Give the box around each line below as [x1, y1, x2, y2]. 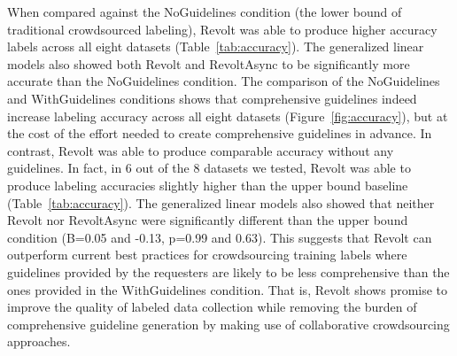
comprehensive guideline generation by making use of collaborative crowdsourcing [7, 314, 450, 333]
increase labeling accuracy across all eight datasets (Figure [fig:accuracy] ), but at [7, 106, 448, 125]
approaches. [7, 332, 71, 351]
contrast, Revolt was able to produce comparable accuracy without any [7, 141, 394, 159]
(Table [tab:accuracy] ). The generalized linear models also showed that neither [7, 193, 435, 212]
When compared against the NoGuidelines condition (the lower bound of [7, 3, 402, 20]
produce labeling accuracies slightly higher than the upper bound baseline [7, 175, 408, 194]
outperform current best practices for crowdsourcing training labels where [7, 245, 407, 264]
